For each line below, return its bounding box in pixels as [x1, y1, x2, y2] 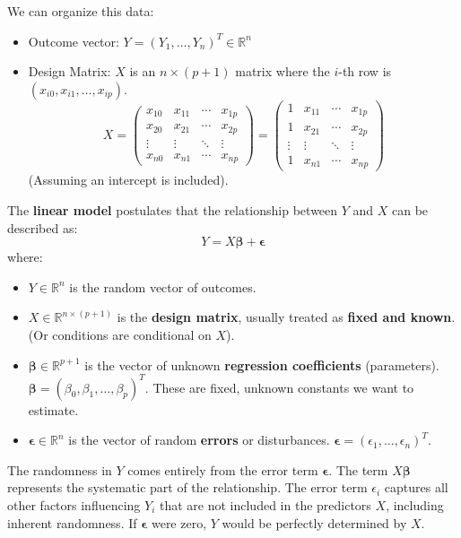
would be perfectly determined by [222, 513, 407, 532]
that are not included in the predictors [159, 495, 371, 514]
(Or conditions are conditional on [28, 325, 212, 343]
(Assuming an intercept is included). [28, 170, 229, 189]
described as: [7, 218, 78, 237]
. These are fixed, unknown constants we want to [144, 377, 414, 396]
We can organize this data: [7, 2, 154, 20]
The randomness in [7, 460, 112, 479]
